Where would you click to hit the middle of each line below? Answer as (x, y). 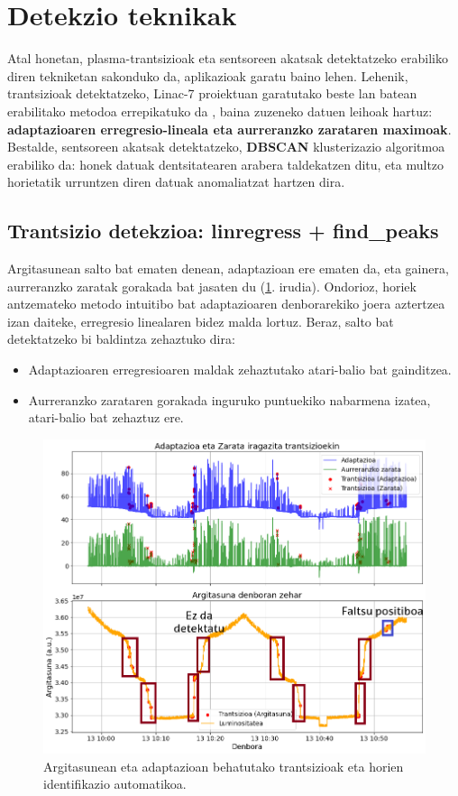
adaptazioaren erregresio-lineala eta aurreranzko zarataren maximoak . (229, 129)
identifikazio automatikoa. (115, 784)
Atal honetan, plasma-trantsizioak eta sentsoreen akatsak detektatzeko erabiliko (228, 58)
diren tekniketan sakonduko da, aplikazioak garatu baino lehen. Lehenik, (208, 75)
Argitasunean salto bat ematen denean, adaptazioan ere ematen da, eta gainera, (228, 268)
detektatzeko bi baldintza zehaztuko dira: (121, 339)
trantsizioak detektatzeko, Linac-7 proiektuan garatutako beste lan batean (212, 93)
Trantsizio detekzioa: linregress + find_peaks (223, 231)
